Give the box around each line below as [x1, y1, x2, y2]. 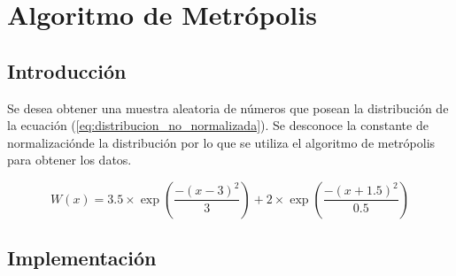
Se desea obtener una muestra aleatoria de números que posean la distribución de [7, 98, 449, 117]
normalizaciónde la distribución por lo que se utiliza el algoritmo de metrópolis [7, 133, 436, 151]
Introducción [7, 57, 127, 84]
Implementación [7, 244, 157, 272]
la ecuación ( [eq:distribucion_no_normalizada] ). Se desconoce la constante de [7, 116, 429, 134]
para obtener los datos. [7, 150, 132, 169]
